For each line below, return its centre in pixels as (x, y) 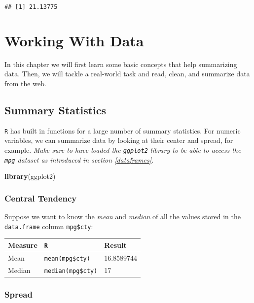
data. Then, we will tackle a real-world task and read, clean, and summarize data (127, 74)
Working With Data (74, 40)
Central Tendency (41, 198)
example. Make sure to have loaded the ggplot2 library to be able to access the (123, 150)
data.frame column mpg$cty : (49, 226)
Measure (23, 245)
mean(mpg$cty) (67, 258)
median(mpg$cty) (71, 271)
